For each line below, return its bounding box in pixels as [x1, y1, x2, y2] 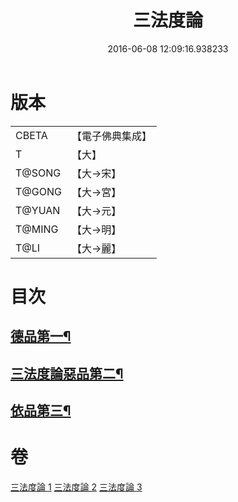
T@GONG [15, 184, 62, 198]
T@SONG [15, 166, 62, 180]
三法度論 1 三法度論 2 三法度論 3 [10, 481, 143, 493]
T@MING [15, 222, 59, 236]
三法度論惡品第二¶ [10, 365, 124, 382]
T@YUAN [15, 203, 61, 217]
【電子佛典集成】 [71, 129, 152, 143]
